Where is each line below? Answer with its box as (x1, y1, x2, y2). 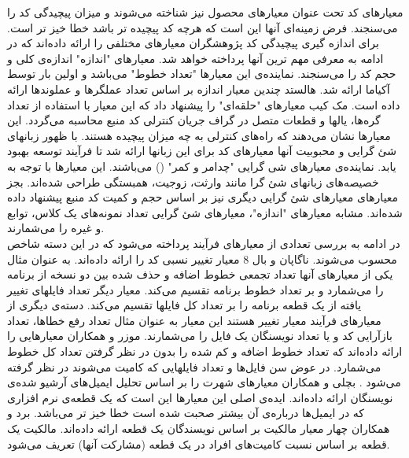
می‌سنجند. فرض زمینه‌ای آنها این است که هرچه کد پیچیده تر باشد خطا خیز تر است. (7, 19, 398, 35)
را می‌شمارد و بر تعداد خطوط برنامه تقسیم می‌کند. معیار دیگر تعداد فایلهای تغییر (7, 281, 384, 297)
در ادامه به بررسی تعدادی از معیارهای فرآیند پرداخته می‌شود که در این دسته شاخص (7, 235, 400, 251)
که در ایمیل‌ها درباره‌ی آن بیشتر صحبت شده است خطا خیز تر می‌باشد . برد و (7, 404, 364, 421)
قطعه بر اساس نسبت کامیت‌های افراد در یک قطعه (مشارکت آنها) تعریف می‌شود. (7, 435, 390, 452)
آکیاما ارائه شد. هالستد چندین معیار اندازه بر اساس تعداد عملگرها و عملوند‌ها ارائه (7, 80, 390, 97)
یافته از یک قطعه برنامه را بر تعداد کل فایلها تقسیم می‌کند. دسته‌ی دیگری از (7, 297, 362, 313)
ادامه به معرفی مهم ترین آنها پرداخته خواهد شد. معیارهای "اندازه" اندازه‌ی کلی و (7, 50, 384, 66)
